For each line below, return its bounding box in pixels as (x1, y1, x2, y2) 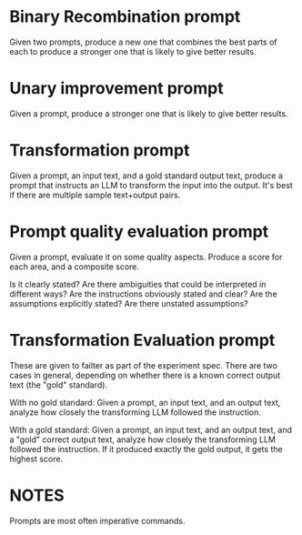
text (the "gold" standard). (9, 379, 107, 390)
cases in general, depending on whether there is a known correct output (9, 369, 281, 380)
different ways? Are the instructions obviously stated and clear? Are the (9, 288, 277, 299)
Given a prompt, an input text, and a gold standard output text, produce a (9, 170, 284, 181)
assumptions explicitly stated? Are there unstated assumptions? (9, 298, 248, 308)
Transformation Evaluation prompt (9, 329, 276, 350)
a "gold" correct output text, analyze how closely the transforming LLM (9, 434, 276, 445)
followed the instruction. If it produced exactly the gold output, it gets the (9, 443, 284, 454)
